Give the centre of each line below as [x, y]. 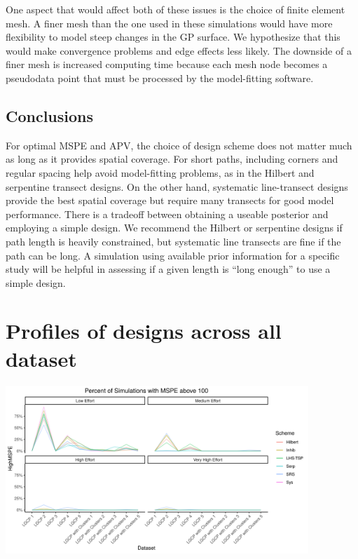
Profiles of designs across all [144, 331]
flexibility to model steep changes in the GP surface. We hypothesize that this [173, 37]
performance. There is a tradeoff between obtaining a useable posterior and [167, 214]
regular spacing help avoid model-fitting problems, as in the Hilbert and [160, 172]
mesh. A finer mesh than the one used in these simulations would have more [169, 23]
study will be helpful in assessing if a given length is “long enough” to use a [168, 269]
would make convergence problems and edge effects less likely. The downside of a [179, 50]
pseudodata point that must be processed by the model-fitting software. [160, 78]
